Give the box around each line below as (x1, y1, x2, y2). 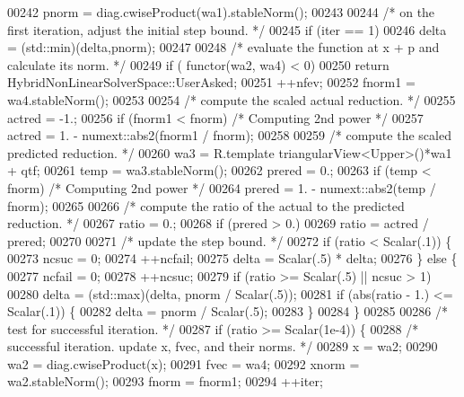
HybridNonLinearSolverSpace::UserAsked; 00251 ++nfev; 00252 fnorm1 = (7, 73, 416, 92)
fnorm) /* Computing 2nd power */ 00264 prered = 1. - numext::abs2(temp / (7, 178, 436, 197)
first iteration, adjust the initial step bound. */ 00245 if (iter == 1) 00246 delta (7, 20, 447, 39)
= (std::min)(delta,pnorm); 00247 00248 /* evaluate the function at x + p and (7, 38, 440, 57)
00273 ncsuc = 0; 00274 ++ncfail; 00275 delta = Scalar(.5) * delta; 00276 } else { (7, 249, 458, 268)
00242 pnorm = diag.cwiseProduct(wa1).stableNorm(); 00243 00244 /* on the (7, 3, 435, 21)
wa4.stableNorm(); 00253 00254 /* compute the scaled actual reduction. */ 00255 (7, 90, 456, 109)
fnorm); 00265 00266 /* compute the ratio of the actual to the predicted (7, 196, 405, 215)
